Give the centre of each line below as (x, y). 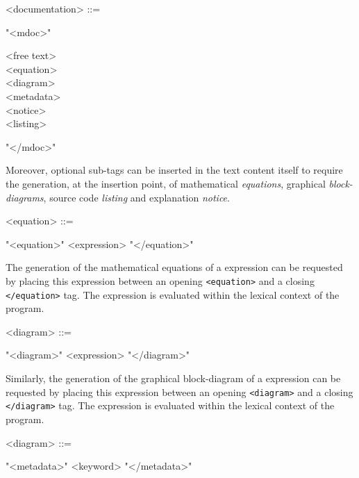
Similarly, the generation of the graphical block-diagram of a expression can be (173, 378)
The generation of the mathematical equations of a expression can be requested (174, 267)
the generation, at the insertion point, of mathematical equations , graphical (166, 183)
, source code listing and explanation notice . (136, 197)
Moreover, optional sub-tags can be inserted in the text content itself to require (174, 170)
